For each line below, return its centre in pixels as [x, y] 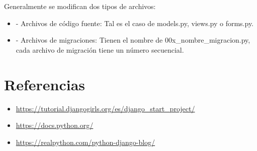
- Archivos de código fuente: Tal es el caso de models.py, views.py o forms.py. [135, 23]
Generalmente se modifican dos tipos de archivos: [80, 6]
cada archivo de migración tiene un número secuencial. [100, 49]
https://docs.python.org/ [55, 125]
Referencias [45, 84]
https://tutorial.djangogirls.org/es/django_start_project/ [105, 108]
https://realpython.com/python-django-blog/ [85, 142]
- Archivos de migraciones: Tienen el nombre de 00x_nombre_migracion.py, [133, 40]
